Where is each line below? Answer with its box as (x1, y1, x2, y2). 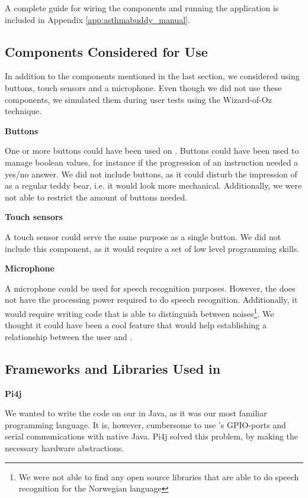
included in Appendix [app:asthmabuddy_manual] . (5, 13, 190, 25)
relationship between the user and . (5, 330, 133, 342)
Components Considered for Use (5, 42, 208, 60)
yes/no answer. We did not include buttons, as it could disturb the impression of (5, 167, 297, 180)
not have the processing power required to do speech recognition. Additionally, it (5, 293, 298, 306)
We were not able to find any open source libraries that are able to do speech (18, 470, 299, 483)
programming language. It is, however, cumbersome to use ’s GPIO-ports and (5, 418, 286, 431)
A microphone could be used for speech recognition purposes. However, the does (5, 282, 296, 294)
